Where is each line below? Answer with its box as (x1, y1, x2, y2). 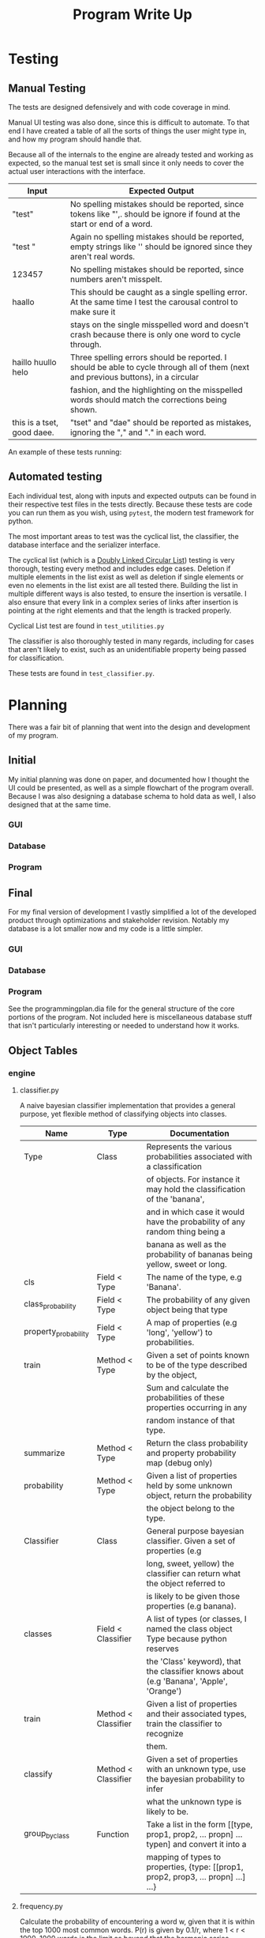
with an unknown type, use (146, 1763, 246, 1774)
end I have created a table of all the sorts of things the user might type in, (8, 126, 247, 135)
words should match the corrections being (69, 394, 227, 405)
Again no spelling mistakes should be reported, (69, 232, 244, 242)
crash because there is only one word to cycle (69, 330, 241, 340)
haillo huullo (12, 357, 57, 368)
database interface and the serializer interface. (8, 540, 160, 549)
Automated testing (8, 470, 103, 484)
